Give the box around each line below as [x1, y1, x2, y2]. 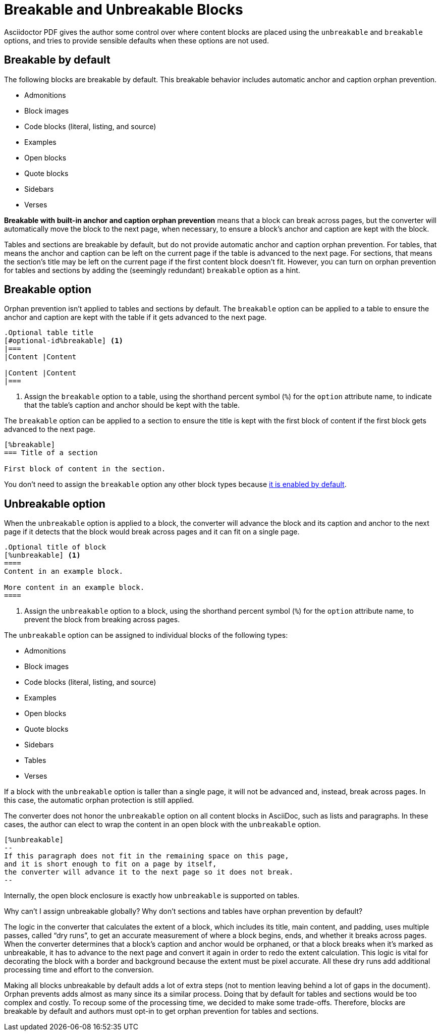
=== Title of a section [4, 449, 98, 457]
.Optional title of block [4, 543, 106, 552]
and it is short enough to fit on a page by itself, [4, 860, 217, 868]
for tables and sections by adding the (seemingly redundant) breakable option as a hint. [4, 265, 300, 275]
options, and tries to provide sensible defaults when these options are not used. [4, 36, 269, 45]
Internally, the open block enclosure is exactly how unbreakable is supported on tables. [4, 891, 300, 900]
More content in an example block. [4, 583, 145, 592]
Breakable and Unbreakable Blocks [4, 1, 243, 18]
